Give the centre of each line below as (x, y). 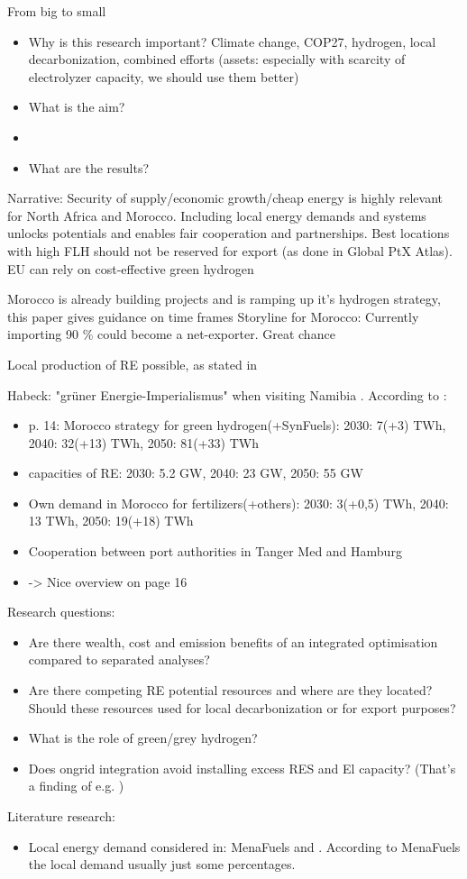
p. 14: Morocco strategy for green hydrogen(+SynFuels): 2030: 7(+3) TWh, (237, 425)
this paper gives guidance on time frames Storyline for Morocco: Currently (213, 316)
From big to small (57, 11)
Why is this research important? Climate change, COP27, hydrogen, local (232, 41)
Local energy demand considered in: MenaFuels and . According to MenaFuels (244, 846)
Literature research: (61, 816)
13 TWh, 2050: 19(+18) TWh (111, 521)
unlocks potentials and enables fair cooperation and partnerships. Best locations (229, 233)
